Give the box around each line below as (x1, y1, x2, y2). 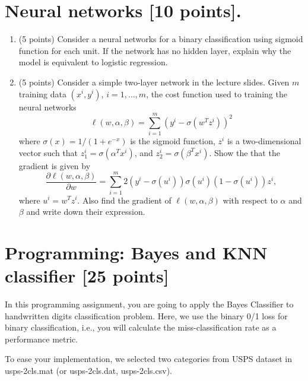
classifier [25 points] (5, 263, 169, 288)
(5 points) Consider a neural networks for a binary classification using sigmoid (18, 33, 303, 45)
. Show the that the (209, 146, 280, 158)
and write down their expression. (26, 205, 145, 218)
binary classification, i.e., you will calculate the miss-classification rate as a (5, 321, 277, 334)
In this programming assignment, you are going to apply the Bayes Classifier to (5, 298, 294, 310)
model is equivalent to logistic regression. (18, 56, 168, 68)
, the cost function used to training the (146, 87, 287, 100)
